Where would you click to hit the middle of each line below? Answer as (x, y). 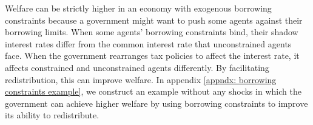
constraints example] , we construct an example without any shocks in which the (153, 91)
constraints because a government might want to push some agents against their (154, 20)
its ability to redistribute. (52, 115)
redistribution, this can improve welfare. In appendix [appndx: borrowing (141, 79)
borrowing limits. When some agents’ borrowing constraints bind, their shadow (152, 32)
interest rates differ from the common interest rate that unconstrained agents (148, 43)
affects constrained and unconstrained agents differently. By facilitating (137, 67)
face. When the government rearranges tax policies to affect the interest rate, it (152, 56)
